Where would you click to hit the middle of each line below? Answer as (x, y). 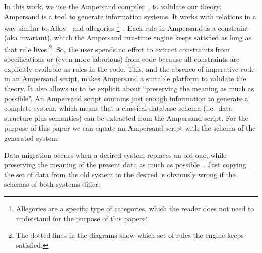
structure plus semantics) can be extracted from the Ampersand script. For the (126, 118)
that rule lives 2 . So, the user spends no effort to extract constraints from (117, 48)
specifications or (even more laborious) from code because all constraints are (122, 59)
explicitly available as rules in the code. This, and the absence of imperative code (129, 69)
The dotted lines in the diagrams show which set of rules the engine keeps (130, 235)
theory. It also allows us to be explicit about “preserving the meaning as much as (129, 89)
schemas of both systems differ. (52, 184)
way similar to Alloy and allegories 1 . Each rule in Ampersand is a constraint (126, 27)
